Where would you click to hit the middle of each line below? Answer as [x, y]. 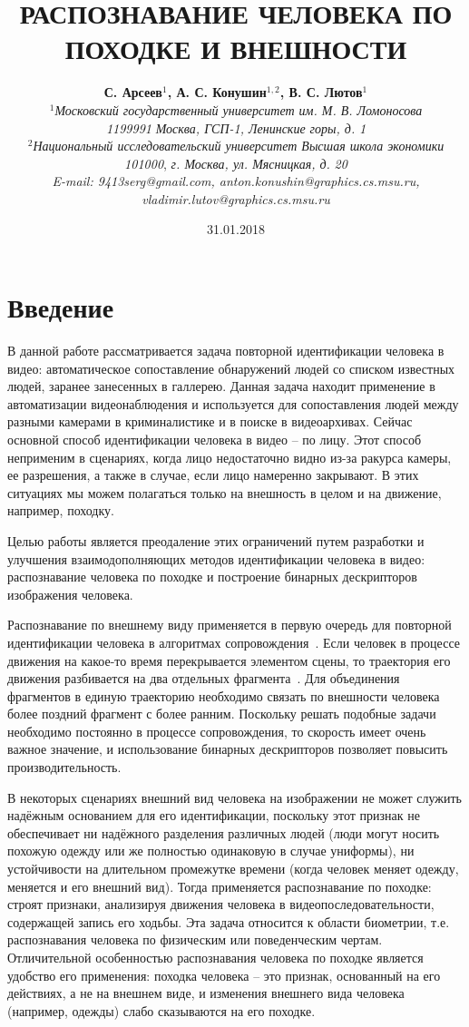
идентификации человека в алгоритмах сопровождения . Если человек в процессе [234, 642]
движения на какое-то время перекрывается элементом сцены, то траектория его [229, 660]
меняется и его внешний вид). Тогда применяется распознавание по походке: [220, 886]
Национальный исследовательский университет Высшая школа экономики [239, 146]
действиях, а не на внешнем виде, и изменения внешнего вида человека [206, 993]
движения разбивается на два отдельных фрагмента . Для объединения [204, 678]
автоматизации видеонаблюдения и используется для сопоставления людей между [233, 403]
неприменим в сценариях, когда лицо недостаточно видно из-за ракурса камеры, [230, 457]
